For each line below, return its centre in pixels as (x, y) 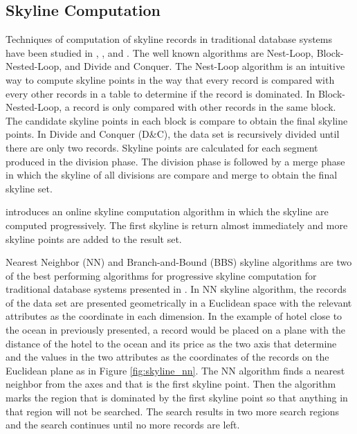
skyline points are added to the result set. (94, 238)
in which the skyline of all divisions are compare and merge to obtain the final (172, 175)
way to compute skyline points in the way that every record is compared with (170, 79)
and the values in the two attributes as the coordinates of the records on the (167, 357)
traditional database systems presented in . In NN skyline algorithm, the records (176, 289)
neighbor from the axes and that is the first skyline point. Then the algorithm (171, 384)
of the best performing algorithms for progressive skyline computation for (161, 275)
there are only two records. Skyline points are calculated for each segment (162, 147)
